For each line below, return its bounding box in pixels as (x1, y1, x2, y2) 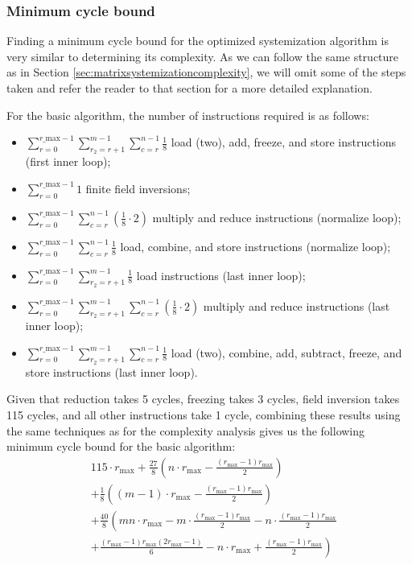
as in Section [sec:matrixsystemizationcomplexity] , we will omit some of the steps (6, 64, 406, 80)
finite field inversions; (85, 179, 191, 196)
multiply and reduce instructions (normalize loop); (152, 208, 402, 225)
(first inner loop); (25, 153, 111, 170)
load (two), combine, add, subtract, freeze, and (171, 344, 402, 361)
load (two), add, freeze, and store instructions (171, 134, 397, 151)
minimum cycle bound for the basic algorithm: (6, 438, 236, 455)
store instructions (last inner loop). (25, 363, 198, 380)
